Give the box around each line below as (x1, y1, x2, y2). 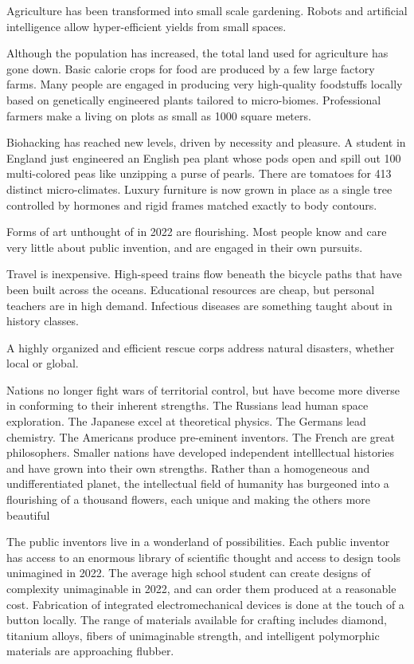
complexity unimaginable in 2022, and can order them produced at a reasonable (6, 580, 396, 596)
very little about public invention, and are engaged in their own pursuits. (6, 238, 363, 255)
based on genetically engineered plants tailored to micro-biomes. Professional (6, 91, 381, 108)
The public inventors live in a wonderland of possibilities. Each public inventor (6, 533, 390, 550)
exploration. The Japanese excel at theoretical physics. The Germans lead (6, 413, 366, 430)
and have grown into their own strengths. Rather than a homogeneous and (6, 459, 370, 476)
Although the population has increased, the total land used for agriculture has (6, 45, 389, 61)
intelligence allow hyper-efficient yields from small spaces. (6, 18, 287, 34)
